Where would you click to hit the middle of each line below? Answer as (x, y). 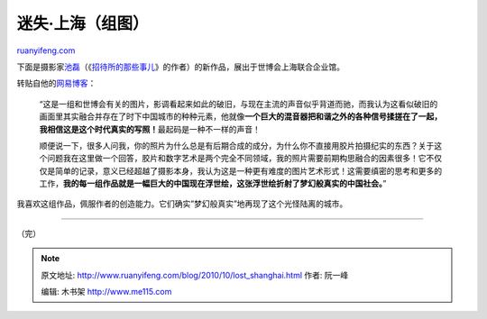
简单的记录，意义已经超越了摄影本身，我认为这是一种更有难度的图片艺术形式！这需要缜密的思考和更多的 (248, 170)
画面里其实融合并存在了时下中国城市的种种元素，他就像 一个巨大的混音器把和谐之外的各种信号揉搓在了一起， (240, 116)
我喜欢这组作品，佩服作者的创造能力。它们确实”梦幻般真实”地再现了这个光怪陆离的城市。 (182, 204)
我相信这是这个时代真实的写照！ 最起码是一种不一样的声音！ (150, 129)
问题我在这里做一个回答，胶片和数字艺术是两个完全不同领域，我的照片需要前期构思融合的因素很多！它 (236, 159)
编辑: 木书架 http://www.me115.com (106, 292)
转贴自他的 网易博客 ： (56, 83)
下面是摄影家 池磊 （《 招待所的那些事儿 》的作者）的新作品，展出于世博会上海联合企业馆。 (180, 67)
